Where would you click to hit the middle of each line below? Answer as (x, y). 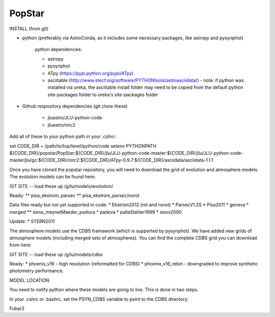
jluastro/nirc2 (62, 125)
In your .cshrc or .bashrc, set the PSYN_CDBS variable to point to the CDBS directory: (99, 299)
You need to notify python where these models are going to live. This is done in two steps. (104, 290)
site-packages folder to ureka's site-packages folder (103, 94)
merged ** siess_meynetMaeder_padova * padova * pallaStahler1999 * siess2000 (95, 212)
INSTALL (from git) (29, 29)
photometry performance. (36, 271)
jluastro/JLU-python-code (75, 118)
